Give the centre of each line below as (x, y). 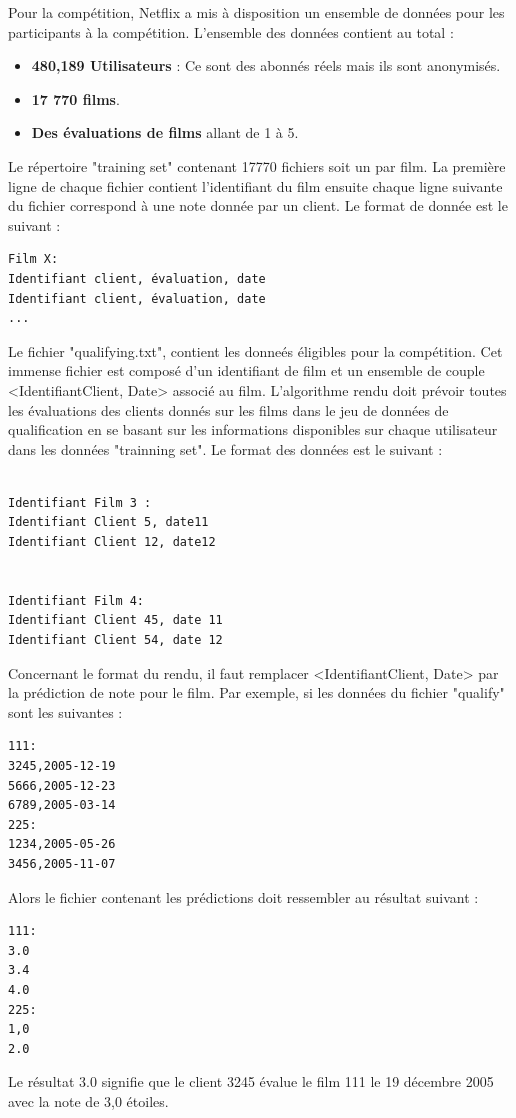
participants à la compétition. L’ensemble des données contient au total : (231, 31)
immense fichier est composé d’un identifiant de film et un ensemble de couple (246, 370)
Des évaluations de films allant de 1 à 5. (165, 132)
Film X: (33, 259)
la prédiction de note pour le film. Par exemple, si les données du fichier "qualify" (256, 692)
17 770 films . (75, 98)
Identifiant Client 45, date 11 (115, 620)
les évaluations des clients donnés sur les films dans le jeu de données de (228, 409)
